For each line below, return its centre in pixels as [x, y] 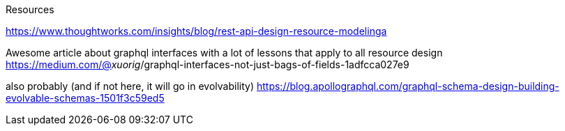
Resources [30, 9]
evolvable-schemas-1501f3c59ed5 [85, 98]
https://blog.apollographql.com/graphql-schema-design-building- [408, 86]
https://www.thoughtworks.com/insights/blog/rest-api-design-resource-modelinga [196, 31]
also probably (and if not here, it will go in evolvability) [130, 86]
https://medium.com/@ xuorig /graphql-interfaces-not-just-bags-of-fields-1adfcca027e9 [208, 64]
